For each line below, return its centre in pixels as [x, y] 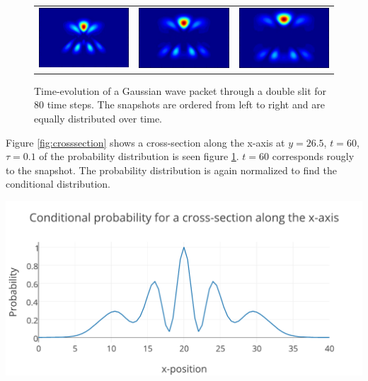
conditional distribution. [58, 184]
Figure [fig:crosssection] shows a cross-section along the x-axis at [145, 142]
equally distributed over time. [98, 118]
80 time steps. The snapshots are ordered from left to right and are [179, 104]
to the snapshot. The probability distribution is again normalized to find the [171, 170]
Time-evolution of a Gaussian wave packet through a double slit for [180, 90]
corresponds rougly [313, 156]
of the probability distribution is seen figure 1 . [139, 156]
